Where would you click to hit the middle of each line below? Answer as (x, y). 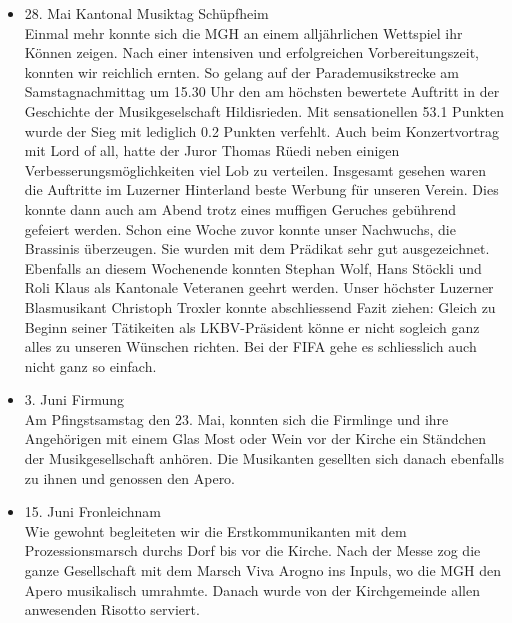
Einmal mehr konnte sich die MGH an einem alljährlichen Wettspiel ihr (243, 32)
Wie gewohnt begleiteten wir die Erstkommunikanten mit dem (215, 530)
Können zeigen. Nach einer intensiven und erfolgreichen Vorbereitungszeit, (251, 52)
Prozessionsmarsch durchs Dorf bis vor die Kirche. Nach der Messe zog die (252, 550)
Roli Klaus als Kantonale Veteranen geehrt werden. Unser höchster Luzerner (259, 287)
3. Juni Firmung (74, 399)
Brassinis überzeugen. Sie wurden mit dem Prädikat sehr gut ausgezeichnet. (257, 248)
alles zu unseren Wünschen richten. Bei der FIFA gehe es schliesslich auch (250, 346)
